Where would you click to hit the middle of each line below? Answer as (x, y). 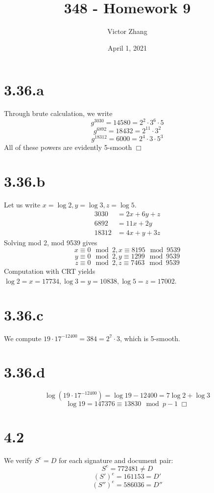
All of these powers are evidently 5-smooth (68, 147)
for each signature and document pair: (116, 460)
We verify (18, 460)
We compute (23, 338)
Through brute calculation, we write (58, 113)
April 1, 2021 (127, 47)
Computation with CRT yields (50, 271)
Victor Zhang (127, 31)
